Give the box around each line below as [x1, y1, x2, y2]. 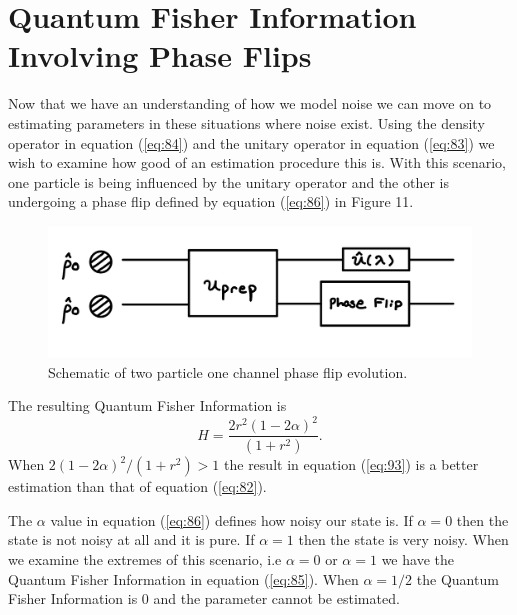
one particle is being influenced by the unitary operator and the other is [8, 171, 449, 192]
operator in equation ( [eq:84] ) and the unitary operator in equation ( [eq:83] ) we [8, 132, 495, 153]
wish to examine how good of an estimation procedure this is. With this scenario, [8, 152, 506, 173]
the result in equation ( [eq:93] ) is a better [224, 454, 479, 475]
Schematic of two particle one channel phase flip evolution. [48, 361, 408, 382]
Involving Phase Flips [8, 35, 312, 76]
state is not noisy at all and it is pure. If [8, 529, 255, 550]
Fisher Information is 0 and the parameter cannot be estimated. [8, 588, 400, 609]
